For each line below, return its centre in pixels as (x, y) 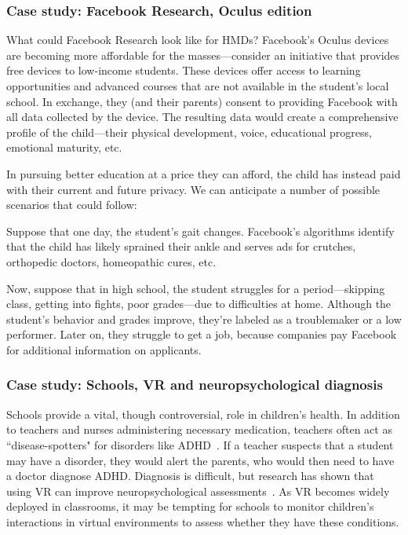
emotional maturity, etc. (64, 147)
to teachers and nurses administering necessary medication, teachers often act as (199, 429)
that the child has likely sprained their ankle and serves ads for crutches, (181, 246)
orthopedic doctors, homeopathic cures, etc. (111, 261)
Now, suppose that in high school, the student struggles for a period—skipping (196, 288)
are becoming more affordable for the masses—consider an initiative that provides (203, 55)
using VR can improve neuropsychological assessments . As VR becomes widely (198, 491)
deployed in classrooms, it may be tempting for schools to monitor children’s (190, 506)
